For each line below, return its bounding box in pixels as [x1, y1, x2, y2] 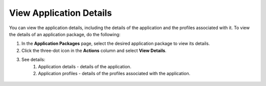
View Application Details [9, 7, 112, 18]
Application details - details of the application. [38, 63, 132, 69]
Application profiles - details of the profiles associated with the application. [38, 70, 191, 76]
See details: [21, 57, 45, 63]
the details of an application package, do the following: [9, 31, 121, 37]
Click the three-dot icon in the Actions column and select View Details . [21, 47, 167, 53]
